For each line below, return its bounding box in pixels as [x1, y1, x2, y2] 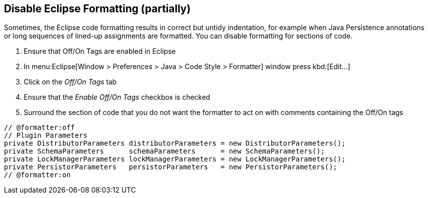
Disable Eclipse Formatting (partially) [4, 2, 191, 15]
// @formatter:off [4, 123, 75, 132]
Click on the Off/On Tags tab [24, 78, 117, 86]
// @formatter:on [4, 171, 71, 179]
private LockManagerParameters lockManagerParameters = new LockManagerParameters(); [4, 155, 346, 163]
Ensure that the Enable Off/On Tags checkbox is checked [24, 93, 211, 102]
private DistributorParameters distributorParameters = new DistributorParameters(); [4, 139, 346, 148]
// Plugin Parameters [4, 131, 87, 140]
